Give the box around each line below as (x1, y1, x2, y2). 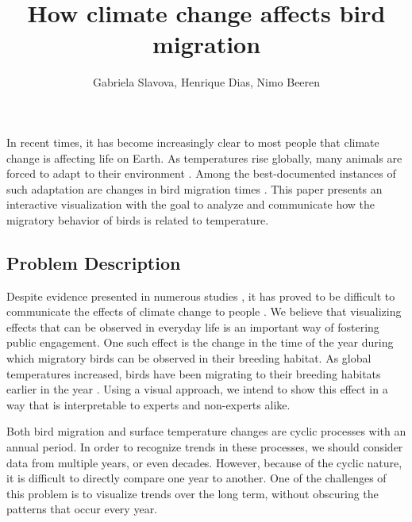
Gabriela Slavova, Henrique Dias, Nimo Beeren (92, 74, 321, 90)
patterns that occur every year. (6, 501, 158, 517)
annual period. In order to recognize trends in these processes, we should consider (6, 439, 403, 455)
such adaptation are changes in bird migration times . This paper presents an (6, 180, 383, 197)
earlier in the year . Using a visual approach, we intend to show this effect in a (6, 381, 388, 397)
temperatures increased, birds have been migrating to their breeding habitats (6, 365, 381, 382)
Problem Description (6, 250, 181, 274)
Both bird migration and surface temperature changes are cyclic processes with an (6, 423, 406, 439)
